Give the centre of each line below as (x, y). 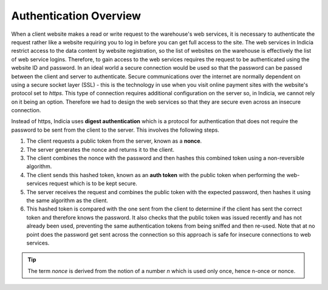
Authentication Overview (76, 16)
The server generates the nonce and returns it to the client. (100, 149)
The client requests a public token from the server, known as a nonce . (114, 141)
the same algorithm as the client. (67, 200)
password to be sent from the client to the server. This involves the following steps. (115, 130)
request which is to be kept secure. (93, 184)
